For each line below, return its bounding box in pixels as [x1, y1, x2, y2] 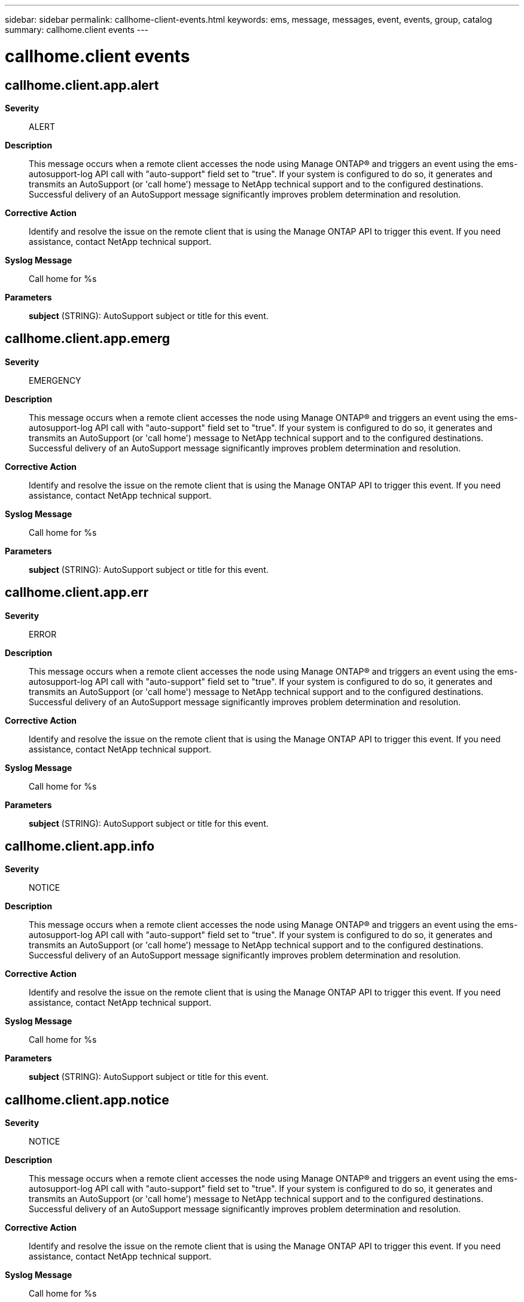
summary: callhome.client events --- [5, 25, 149, 35]
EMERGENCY [29, 375, 81, 386]
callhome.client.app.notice [5, 1092, 169, 1107]
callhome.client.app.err [5, 585, 149, 600]
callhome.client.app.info [5, 839, 155, 854]
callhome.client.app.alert [5, 77, 159, 93]
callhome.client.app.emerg [5, 331, 170, 347]
